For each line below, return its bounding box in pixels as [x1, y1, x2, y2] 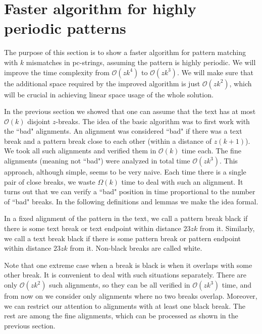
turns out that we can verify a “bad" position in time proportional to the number [4, 186, 255, 197]
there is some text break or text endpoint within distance [4, 223, 181, 234]
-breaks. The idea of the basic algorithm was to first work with [56, 116, 250, 126]
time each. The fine [182, 145, 241, 156]
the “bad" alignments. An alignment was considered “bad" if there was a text [4, 126, 242, 136]
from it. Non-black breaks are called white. [70, 243, 202, 253]
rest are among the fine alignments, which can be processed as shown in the [4, 310, 238, 321]
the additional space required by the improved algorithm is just [4, 78, 200, 88]
